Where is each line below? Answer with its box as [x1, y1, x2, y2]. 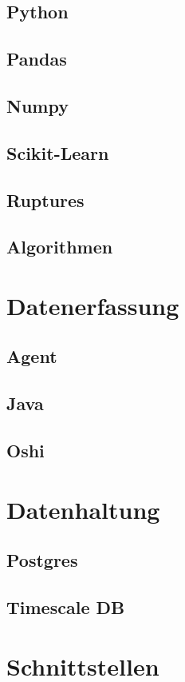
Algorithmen [6, 234, 113, 259]
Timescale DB [6, 594, 125, 619]
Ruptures [6, 187, 85, 212]
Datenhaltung [6, 493, 160, 525]
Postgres [6, 548, 78, 572]
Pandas [6, 46, 67, 71]
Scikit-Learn [6, 140, 109, 165]
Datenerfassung [6, 289, 179, 321]
